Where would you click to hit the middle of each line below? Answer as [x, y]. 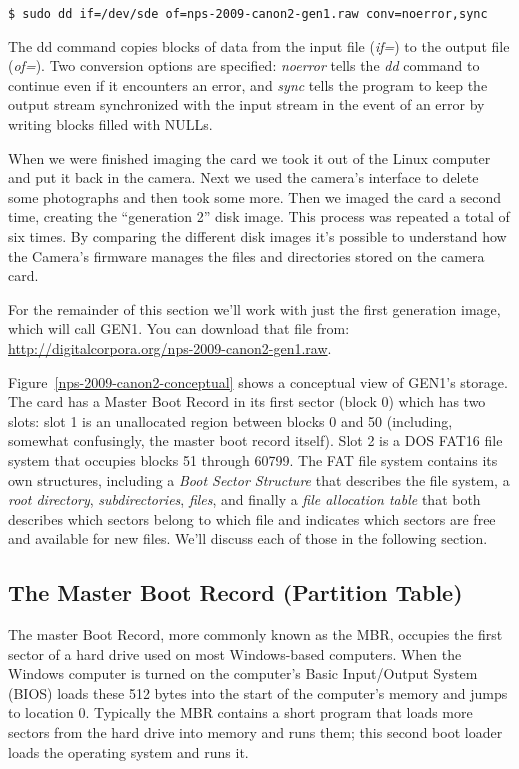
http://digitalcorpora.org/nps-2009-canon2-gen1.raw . [170, 347]
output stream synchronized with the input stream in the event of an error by [246, 104]
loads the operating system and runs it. [128, 751]
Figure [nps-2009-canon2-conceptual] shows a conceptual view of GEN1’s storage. [258, 381]
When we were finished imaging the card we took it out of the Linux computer [249, 157]
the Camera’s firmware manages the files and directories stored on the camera [246, 255]
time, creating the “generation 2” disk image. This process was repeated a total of [259, 216]
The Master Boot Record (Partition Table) [235, 592]
